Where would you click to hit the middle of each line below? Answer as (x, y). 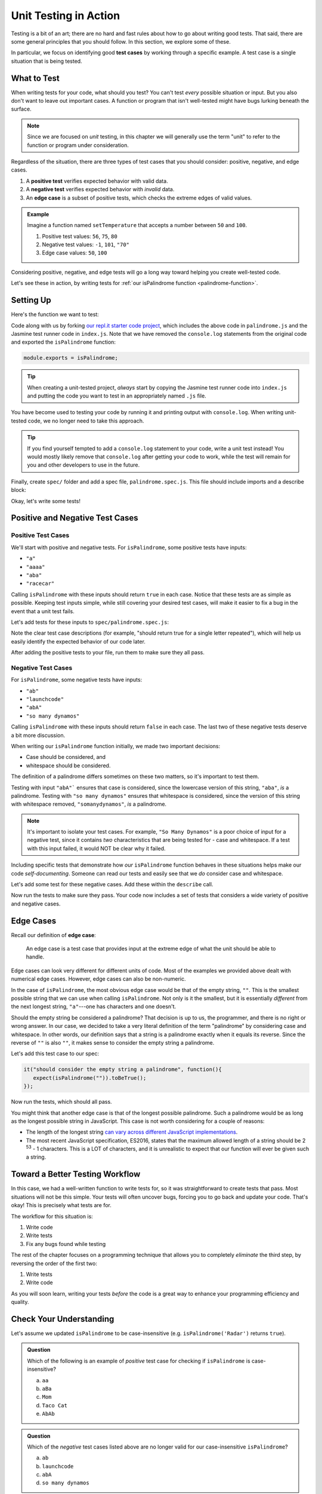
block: (19, 490)
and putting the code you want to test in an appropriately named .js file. (117, 396)
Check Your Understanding (63, 1319)
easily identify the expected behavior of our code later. (78, 641)
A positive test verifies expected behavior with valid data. (97, 181)
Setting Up (31, 300)
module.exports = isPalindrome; (71, 358)
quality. (20, 1302)
